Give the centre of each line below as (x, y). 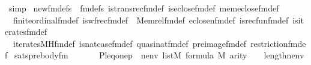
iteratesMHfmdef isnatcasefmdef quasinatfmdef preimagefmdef (130, 43)
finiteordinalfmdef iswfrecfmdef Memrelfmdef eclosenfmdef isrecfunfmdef (151, 20)
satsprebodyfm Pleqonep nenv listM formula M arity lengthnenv (159, 55)
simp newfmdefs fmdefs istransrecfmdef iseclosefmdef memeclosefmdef (144, 8)
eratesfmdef (26, 32)
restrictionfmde (278, 43)
